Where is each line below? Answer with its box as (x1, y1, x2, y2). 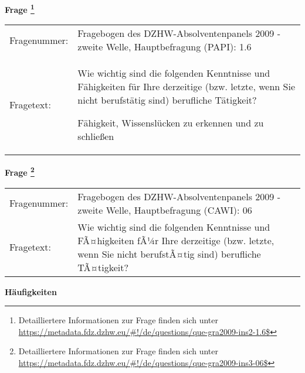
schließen (77, 129, 114, 143)
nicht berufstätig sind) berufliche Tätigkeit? (77, 93, 257, 107)
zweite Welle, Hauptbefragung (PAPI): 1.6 (77, 40, 252, 54)
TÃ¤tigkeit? (77, 260, 129, 274)
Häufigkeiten (5, 285, 57, 297)
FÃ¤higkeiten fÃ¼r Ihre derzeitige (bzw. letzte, (77, 233, 274, 247)
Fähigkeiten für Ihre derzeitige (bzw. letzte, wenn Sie (77, 80, 296, 94)
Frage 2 (5, 165, 35, 178)
